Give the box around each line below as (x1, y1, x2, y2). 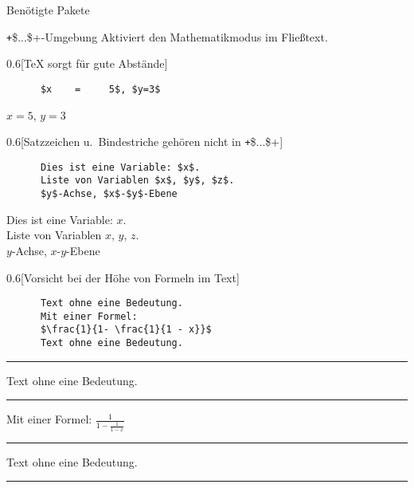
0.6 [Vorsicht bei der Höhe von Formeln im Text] (6, 269, 240, 285)
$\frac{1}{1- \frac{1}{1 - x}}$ (40, 324, 212, 336)
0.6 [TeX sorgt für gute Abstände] (6, 55, 168, 72)
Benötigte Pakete (6, 2, 90, 18)
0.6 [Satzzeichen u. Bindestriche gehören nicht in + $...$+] (6, 133, 283, 150)
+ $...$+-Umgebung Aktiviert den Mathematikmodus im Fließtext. (6, 28, 328, 45)
